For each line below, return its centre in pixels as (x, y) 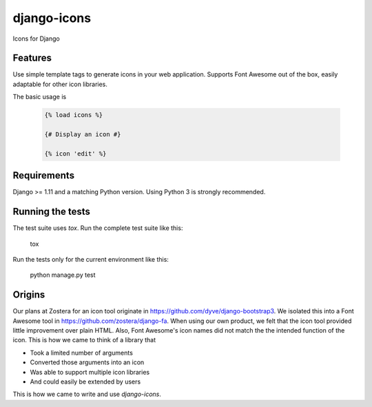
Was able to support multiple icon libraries (90, 372)
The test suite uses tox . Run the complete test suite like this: (98, 228)
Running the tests (52, 212)
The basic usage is (40, 97)
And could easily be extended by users (85, 382)
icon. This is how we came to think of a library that (84, 340)
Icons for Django (36, 39)
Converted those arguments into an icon (87, 362)
